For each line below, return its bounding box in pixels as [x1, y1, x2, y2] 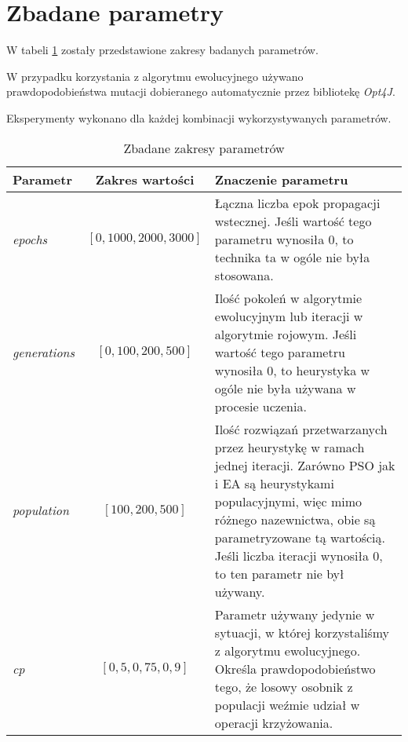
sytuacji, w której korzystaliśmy [214, 623, 389, 641]
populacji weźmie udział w [214, 695, 360, 714]
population [13, 501, 69, 519]
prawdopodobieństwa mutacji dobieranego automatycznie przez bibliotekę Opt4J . [6, 83, 395, 100]
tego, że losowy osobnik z [214, 677, 353, 696]
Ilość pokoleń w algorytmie [214, 288, 362, 307]
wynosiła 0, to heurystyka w [214, 360, 370, 379]
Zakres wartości [95, 170, 195, 188]
